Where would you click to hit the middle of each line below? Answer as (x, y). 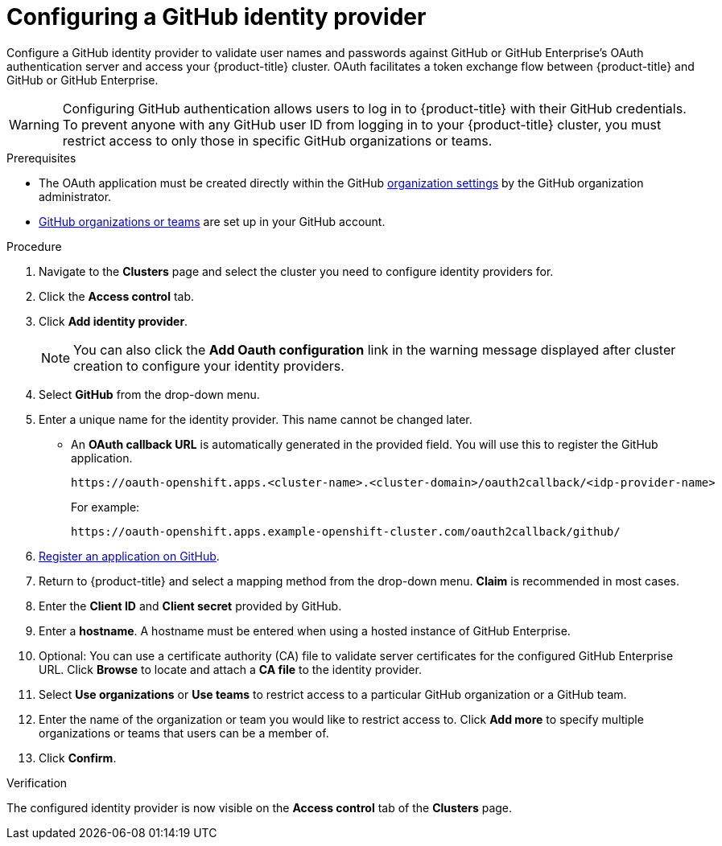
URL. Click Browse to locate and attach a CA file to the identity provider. (230, 669)
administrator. (75, 196)
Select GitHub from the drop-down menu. (149, 394)
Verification (37, 782)
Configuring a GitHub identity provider (217, 17)
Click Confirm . (78, 758)
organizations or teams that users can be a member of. (184, 733)
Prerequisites (41, 158)
